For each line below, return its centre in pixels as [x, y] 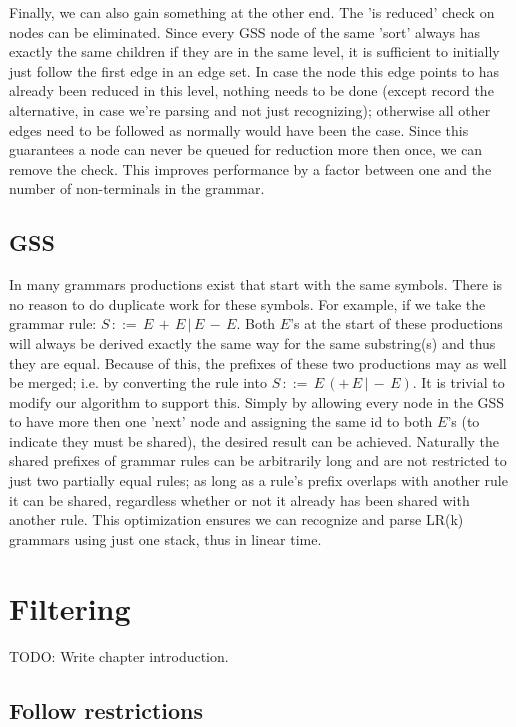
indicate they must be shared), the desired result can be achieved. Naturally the [254, 440]
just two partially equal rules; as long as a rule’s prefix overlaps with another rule [258, 480]
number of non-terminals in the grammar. [137, 188]
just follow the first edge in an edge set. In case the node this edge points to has [254, 70]
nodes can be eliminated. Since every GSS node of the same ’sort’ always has [245, 31]
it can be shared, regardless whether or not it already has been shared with [239, 499]
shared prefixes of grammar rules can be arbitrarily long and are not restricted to [258, 460]
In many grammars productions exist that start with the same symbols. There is [256, 284]
